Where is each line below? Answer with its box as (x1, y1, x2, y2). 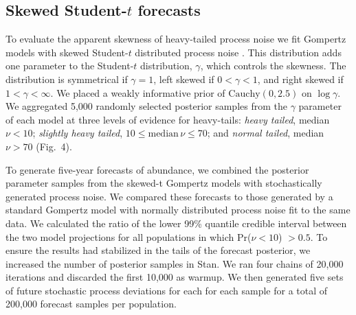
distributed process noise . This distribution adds (135, 45, 342, 59)
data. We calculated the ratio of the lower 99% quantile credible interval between (5, 215, 347, 230)
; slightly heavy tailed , (32, 126, 123, 140)
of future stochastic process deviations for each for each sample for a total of (5, 283, 328, 297)
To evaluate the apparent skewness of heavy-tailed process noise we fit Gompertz (5, 32, 346, 46)
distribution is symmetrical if (5, 71, 128, 86)
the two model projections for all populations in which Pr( (5, 229, 252, 244)
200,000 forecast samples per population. (5, 296, 177, 311)
